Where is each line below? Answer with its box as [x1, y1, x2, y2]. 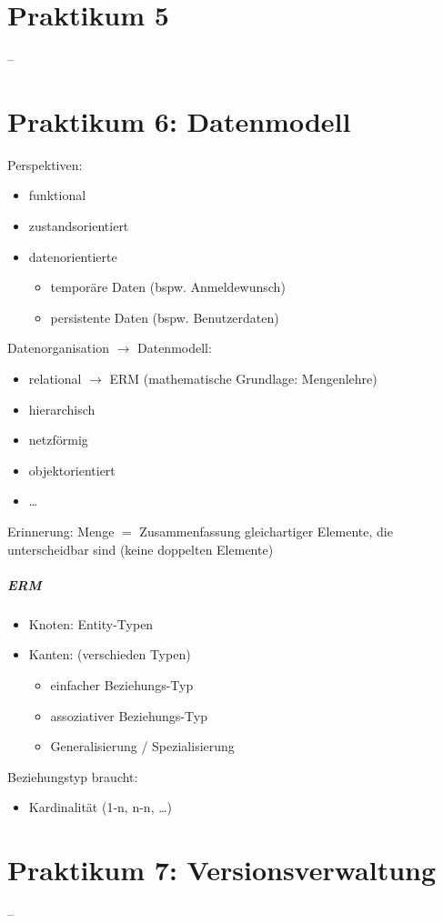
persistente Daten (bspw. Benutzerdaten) [50, 307, 279, 326]
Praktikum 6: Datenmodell [7, 102, 351, 139]
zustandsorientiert [28, 216, 129, 236]
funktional [28, 186, 86, 205]
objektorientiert [28, 460, 116, 479]
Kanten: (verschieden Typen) [28, 645, 191, 664]
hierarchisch [28, 399, 96, 418]
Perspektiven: [7, 155, 83, 174]
